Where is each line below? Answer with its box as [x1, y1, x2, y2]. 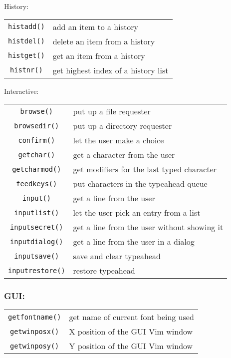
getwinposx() [10, 327, 59, 336]
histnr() [10, 66, 43, 74]
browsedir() [14, 121, 59, 130]
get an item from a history [52, 49, 145, 61]
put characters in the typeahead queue [73, 178, 208, 190]
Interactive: [4, 85, 39, 96]
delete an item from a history [52, 35, 155, 47]
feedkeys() [16, 179, 57, 188]
